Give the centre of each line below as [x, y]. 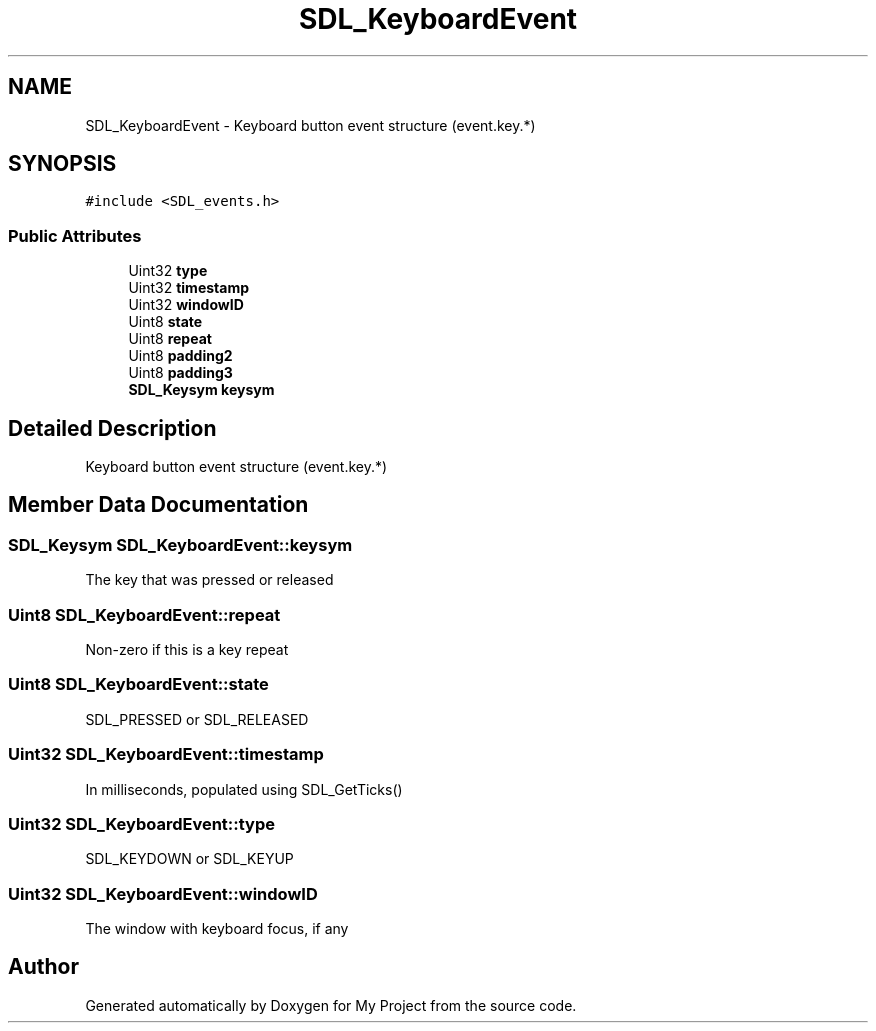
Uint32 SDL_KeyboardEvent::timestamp [166, 754]
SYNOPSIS [62, 164]
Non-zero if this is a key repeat [187, 649]
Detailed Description [112, 428]
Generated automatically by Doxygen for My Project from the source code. [331, 1005]
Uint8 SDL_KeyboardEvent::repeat [144, 614]
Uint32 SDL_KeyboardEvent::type [142, 823]
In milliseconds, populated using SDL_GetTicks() [244, 789]
